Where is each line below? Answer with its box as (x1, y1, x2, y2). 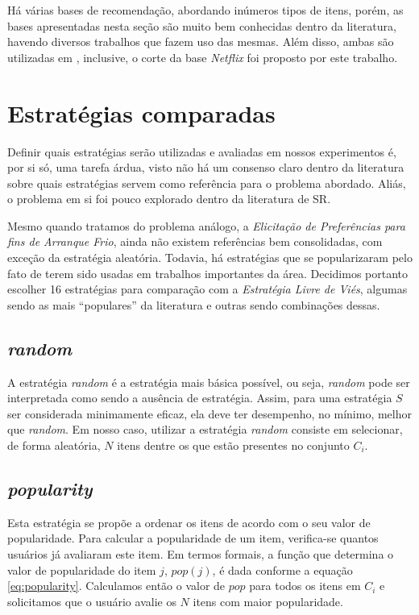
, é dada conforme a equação (212, 561, 353, 578)
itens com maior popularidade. (193, 592, 343, 609)
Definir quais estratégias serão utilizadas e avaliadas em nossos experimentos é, (7, 143, 396, 160)
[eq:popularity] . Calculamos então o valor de (7, 577, 226, 594)
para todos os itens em (249, 577, 361, 594)
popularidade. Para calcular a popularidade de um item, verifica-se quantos (7, 530, 379, 546)
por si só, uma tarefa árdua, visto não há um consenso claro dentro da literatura (7, 159, 404, 176)
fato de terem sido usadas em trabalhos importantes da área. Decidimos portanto (7, 264, 409, 281)
